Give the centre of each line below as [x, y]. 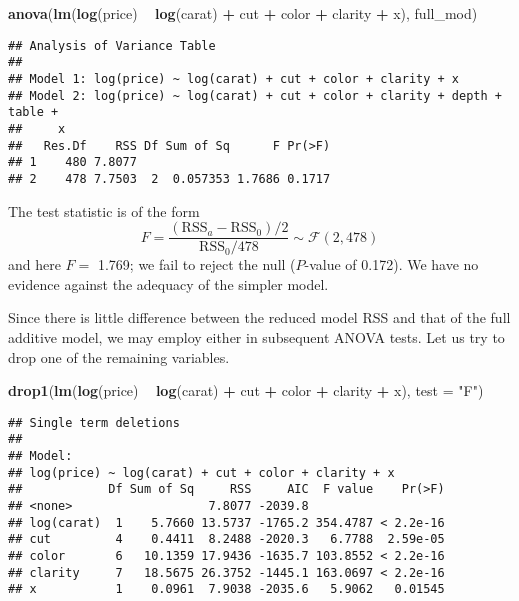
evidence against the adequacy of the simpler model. [168, 283]
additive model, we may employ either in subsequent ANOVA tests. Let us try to [256, 336]
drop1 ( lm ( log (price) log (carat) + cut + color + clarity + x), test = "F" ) [246, 390]
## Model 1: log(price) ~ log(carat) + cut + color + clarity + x [234, 78]
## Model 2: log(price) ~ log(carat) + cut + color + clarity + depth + [255, 95]
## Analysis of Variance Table [112, 45]
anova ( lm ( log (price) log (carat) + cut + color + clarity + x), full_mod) [243, 13]
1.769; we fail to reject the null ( [196, 264]
